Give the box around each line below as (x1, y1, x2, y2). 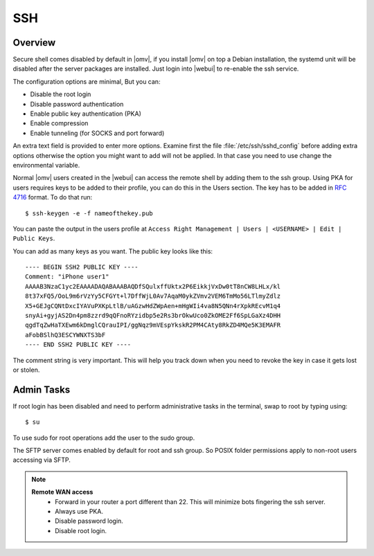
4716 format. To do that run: (12, 193, 93, 201)
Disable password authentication (30, 100, 124, 108)
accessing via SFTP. (12, 456, 71, 464)
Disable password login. (55, 517, 124, 526)
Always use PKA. (55, 508, 104, 516)
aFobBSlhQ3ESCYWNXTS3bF (25, 331, 106, 339)
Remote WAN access (31, 488, 93, 496)
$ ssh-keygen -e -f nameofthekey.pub (25, 209, 154, 217)
